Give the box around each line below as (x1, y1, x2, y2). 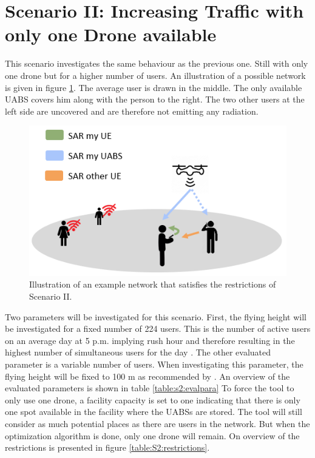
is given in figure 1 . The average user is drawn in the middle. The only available (5, 81, 302, 93)
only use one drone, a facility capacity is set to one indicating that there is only (5, 393, 300, 406)
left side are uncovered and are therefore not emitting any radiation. (5, 104, 259, 117)
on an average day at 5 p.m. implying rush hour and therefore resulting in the (5, 334, 295, 346)
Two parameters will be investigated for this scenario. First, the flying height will (5, 310, 307, 323)
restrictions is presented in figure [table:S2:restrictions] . (5, 441, 210, 454)
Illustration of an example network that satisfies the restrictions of (29, 278, 276, 291)
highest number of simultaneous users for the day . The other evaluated (5, 346, 271, 359)
